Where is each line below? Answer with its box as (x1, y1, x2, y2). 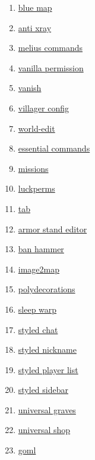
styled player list (18, 363, 78, 376)
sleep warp (18, 302, 57, 315)
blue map (18, 1, 52, 13)
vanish (18, 81, 42, 94)
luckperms (18, 182, 55, 195)
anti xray (18, 21, 52, 34)
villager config (18, 101, 69, 114)
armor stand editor (18, 222, 87, 235)
